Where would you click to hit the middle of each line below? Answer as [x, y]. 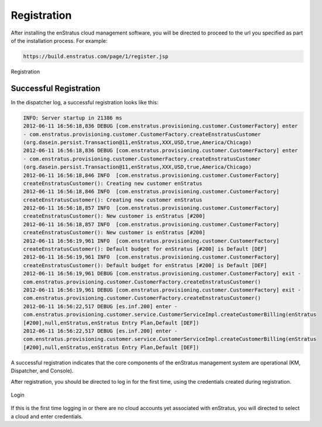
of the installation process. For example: [59, 40]
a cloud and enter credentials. [47, 416]
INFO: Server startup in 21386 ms [73, 118]
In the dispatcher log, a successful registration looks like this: [85, 102]
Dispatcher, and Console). [42, 371]
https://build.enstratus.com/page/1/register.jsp [96, 56]
